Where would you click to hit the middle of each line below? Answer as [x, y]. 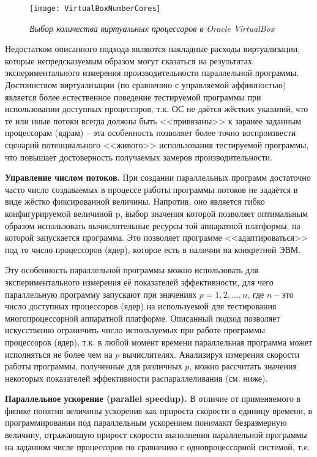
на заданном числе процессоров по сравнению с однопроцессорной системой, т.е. [158, 446]
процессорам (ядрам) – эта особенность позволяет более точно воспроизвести [151, 133]
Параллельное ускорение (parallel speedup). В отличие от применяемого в [153, 398]
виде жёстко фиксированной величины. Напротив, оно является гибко [135, 201]
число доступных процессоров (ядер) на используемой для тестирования [141, 306]
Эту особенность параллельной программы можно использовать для [132, 270]
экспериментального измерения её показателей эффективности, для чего [139, 281]
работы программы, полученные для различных [94, 366]
